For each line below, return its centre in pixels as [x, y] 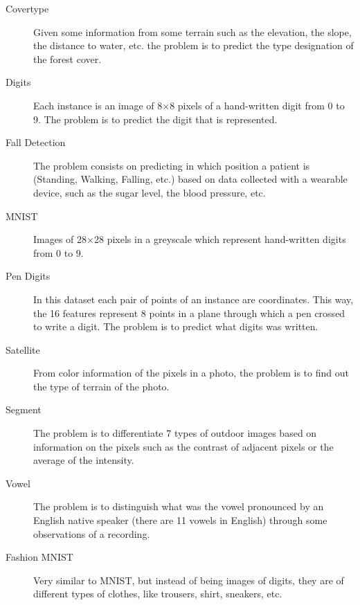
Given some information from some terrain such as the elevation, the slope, [192, 31]
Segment [24, 409]
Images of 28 [60, 239]
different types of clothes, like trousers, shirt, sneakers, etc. [158, 594]
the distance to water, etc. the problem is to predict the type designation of [193, 45]
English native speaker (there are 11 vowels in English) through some [180, 520]
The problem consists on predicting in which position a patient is [172, 165]
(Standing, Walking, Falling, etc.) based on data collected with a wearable [190, 179]
